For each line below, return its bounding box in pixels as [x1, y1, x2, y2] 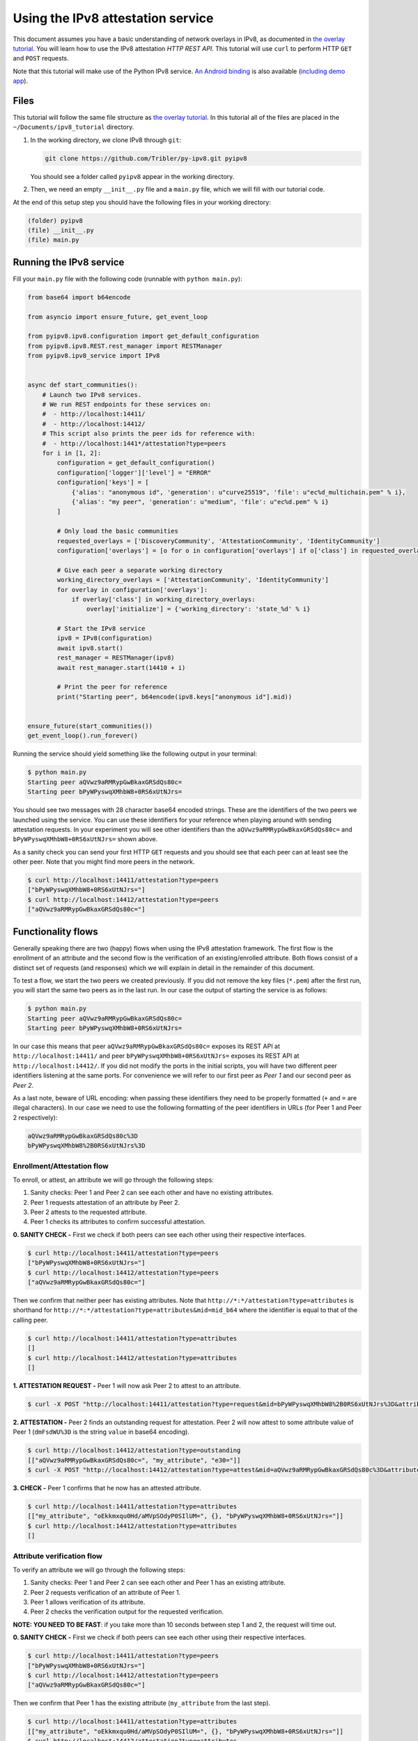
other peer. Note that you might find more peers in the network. [13, 857, 195, 866]
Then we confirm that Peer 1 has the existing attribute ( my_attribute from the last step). [13, 1699, 271, 1708]
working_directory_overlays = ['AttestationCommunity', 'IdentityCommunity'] [56, 576, 329, 584]
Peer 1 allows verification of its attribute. [30, 1598, 146, 1607]
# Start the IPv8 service [56, 625, 146, 633]
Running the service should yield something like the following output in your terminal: [13, 749, 258, 758]
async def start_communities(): [27, 381, 139, 389]
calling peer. [13, 1315, 49, 1324]
